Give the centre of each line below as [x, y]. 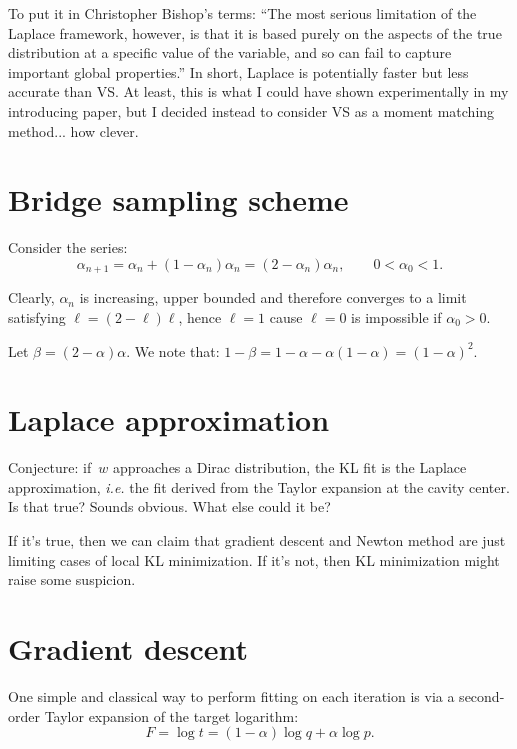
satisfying [37, 316]
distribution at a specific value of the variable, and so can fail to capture [230, 52]
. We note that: [173, 350]
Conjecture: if [50, 467]
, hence [200, 316]
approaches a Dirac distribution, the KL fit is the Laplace [289, 467]
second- [482, 695]
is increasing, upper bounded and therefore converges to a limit [273, 297]
